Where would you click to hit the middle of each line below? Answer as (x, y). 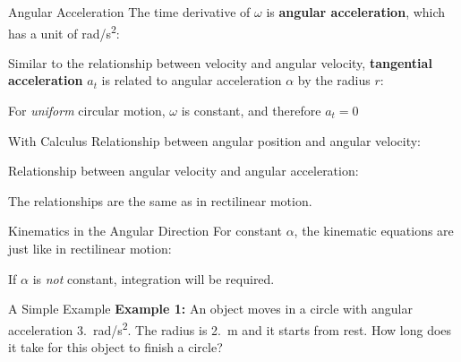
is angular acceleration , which (356, 12)
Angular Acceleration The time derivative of (129, 12)
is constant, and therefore (251, 111)
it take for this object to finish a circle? (115, 347)
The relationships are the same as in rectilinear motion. (160, 200)
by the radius (334, 80)
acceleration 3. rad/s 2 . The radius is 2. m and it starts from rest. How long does (230, 328)
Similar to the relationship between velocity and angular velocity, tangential (220, 62)
